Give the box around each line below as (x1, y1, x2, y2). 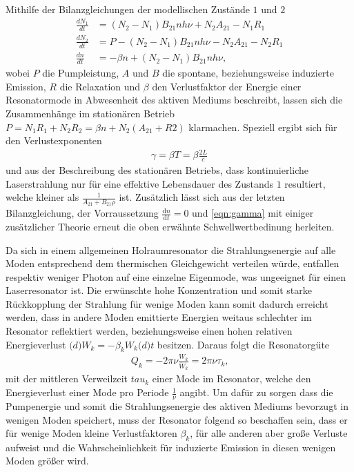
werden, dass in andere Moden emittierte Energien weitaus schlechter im (6, 310, 312, 324)
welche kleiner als (6, 190, 79, 204)
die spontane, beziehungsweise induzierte (162, 66, 335, 80)
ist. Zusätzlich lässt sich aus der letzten (119, 190, 285, 204)
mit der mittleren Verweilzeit (6, 371, 128, 386)
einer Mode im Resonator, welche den (152, 371, 311, 386)
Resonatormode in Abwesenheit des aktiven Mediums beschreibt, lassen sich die (6, 92, 343, 107)
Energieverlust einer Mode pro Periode (6, 385, 169, 400)
